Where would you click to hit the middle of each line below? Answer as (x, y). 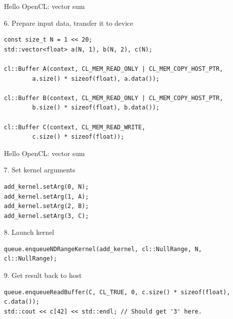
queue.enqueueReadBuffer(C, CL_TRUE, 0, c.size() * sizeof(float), (117, 292)
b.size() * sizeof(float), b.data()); (96, 108)
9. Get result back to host (43, 275)
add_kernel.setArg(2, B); (46, 206)
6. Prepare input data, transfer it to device (69, 23)
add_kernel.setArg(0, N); (46, 186)
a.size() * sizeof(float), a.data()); (96, 79)
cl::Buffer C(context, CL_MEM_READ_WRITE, (75, 127)
